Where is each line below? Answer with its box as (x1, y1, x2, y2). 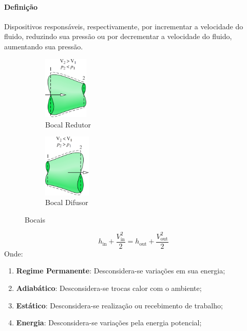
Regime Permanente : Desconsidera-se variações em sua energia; (16, 265, 225, 276)
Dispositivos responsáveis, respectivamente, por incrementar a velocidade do (4, 21, 243, 31)
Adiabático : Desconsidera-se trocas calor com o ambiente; (16, 283, 202, 293)
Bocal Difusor (45, 197, 88, 208)
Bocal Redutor (45, 119, 91, 130)
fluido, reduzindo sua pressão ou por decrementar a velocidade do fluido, (4, 31, 232, 42)
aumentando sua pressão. (4, 41, 83, 51)
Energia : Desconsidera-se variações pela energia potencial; (16, 317, 202, 328)
